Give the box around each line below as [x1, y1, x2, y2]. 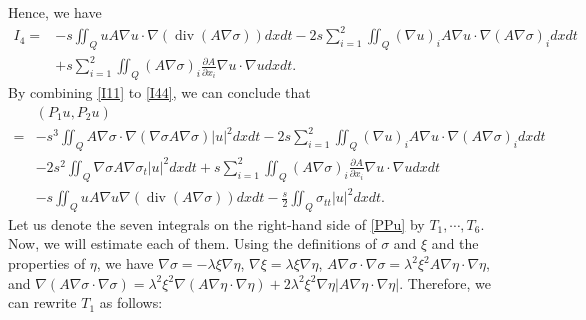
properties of [8, 253, 86, 274]
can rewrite [8, 292, 77, 313]
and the [431, 233, 479, 254]
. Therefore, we [399, 272, 492, 293]
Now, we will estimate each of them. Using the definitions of [8, 233, 377, 254]
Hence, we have [8, 2, 102, 22]
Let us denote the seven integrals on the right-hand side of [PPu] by [8, 213, 425, 234]
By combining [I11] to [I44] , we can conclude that [8, 82, 311, 103]
